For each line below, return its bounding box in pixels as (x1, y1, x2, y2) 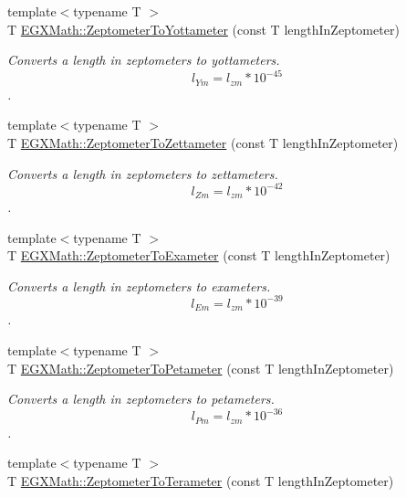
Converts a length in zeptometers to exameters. (7, 276, 271, 295)
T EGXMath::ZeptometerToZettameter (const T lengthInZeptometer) (7, 132, 399, 152)
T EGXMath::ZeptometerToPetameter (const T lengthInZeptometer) (7, 358, 394, 377)
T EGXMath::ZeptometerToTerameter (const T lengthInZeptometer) (7, 471, 394, 490)
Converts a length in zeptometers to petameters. (7, 389, 275, 408)
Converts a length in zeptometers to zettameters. (7, 164, 278, 183)
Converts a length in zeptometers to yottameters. (7, 50, 280, 69)
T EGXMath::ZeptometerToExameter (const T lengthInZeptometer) (7, 246, 390, 265)
